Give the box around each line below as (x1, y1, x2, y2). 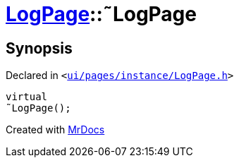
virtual (6, 91, 48, 103)
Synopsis (6, 39, 73, 57)
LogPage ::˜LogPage (6, 2, 197, 26)
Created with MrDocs (6, 123, 105, 136)
